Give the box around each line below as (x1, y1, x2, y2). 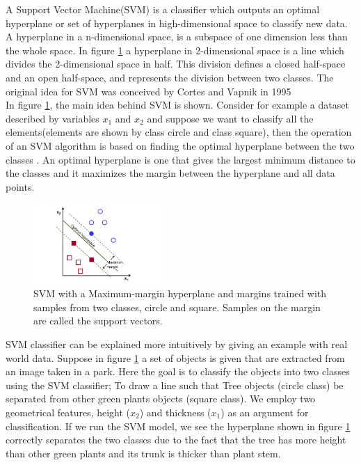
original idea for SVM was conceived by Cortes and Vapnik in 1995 (6, 84, 291, 98)
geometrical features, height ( (6, 404, 131, 419)
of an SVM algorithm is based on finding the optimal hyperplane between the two (6, 138, 355, 152)
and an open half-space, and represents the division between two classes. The (6, 70, 334, 84)
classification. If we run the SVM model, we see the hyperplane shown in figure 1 (6, 418, 351, 433)
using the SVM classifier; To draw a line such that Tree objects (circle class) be (6, 377, 344, 392)
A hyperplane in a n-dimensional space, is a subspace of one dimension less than (6, 29, 348, 44)
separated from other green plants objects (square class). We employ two (6, 391, 316, 406)
